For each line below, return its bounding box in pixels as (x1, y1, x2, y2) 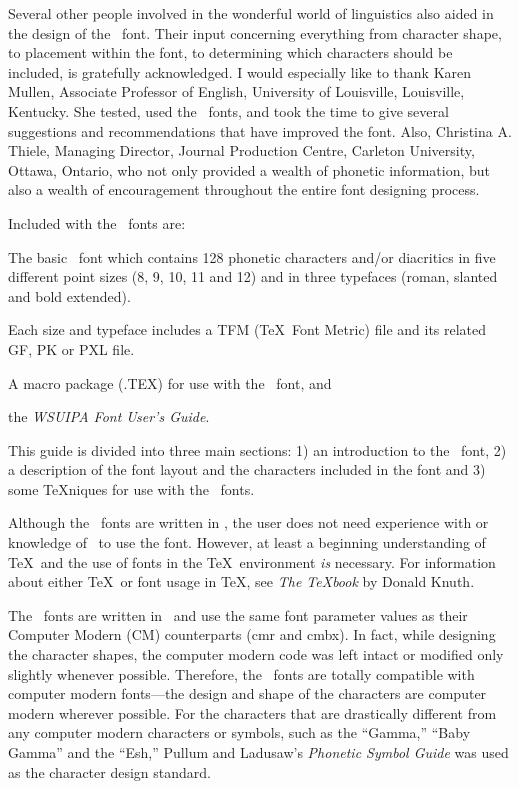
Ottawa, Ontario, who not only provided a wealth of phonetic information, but (8, 159, 491, 180)
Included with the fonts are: (8, 212, 186, 233)
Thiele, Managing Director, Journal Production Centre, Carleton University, (8, 140, 475, 161)
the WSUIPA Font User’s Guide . (8, 406, 210, 427)
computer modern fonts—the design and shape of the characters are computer (8, 683, 487, 704)
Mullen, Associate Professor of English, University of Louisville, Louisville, (8, 81, 465, 102)
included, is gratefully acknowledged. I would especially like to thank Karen (8, 61, 472, 82)
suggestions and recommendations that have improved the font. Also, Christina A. (8, 120, 512, 141)
